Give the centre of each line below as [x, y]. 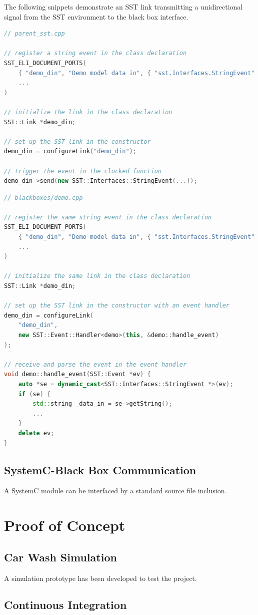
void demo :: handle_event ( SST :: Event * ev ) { [77, 374]
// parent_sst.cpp [34, 34]
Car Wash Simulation [60, 557]
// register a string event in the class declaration [95, 53]
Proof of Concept [65, 525]
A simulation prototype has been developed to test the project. [100, 578]
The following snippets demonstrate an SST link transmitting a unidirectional [123, 7]
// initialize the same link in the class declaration [97, 276]
